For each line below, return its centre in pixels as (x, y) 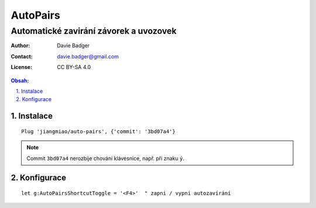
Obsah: (20, 80)
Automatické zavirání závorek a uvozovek (94, 31)
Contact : (22, 56)
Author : (20, 46)
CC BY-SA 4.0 (74, 67)
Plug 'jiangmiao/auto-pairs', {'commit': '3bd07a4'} (98, 131)
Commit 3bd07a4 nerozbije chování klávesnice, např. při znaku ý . (105, 158)
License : (21, 67)
